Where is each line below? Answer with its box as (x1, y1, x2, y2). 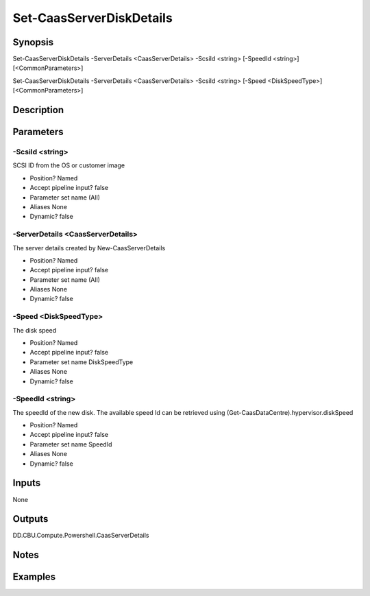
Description (12, 104, 64, 116)
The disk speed (12, 326, 57, 334)
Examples (12, 571, 56, 583)
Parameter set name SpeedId (29, 440, 112, 449)
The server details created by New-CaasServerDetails (12, 243, 166, 252)
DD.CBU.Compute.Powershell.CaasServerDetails (12, 532, 149, 540)
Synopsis (12, 36, 54, 48)
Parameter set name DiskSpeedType (29, 357, 134, 366)
